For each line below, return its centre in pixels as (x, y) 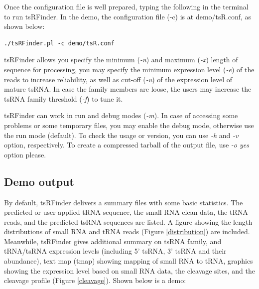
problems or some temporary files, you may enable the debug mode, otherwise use (129, 125)
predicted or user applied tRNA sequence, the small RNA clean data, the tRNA (126, 212)
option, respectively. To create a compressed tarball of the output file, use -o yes (127, 145)
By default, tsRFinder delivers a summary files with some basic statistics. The (124, 202)
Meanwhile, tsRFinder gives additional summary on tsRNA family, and (113, 241)
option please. (25, 154)
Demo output (39, 181)
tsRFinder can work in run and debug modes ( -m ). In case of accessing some (121, 115)
